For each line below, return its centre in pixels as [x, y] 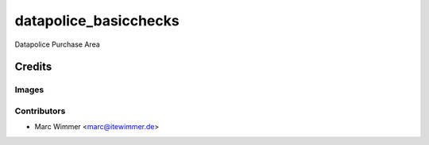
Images [29, 90]
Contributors [40, 111]
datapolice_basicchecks [97, 21]
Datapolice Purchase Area [58, 44]
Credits [33, 67]
